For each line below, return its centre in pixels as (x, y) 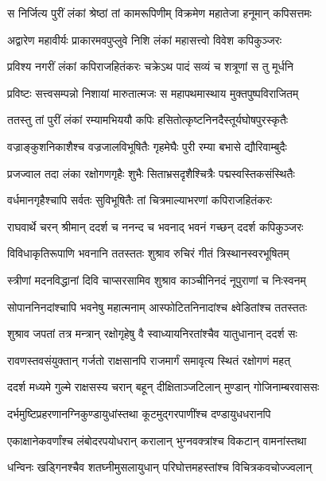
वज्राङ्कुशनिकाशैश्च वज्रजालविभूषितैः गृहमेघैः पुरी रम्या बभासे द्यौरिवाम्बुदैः (147, 146)
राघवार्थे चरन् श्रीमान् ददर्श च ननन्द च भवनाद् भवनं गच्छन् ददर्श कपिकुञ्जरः (155, 226)
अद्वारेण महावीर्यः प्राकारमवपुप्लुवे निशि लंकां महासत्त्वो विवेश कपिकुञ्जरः (145, 39)
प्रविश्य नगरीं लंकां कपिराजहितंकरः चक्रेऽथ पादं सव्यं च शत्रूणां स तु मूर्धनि (151, 66)
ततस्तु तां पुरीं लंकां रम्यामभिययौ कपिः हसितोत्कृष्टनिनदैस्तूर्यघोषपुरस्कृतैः (148, 120)
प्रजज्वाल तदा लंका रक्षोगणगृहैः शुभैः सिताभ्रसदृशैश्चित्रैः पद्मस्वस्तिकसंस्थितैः (151, 173)
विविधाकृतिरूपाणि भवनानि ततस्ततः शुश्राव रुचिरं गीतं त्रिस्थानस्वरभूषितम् (148, 253)
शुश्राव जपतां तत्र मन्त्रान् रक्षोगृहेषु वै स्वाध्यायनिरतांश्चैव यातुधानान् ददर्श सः (152, 334)
